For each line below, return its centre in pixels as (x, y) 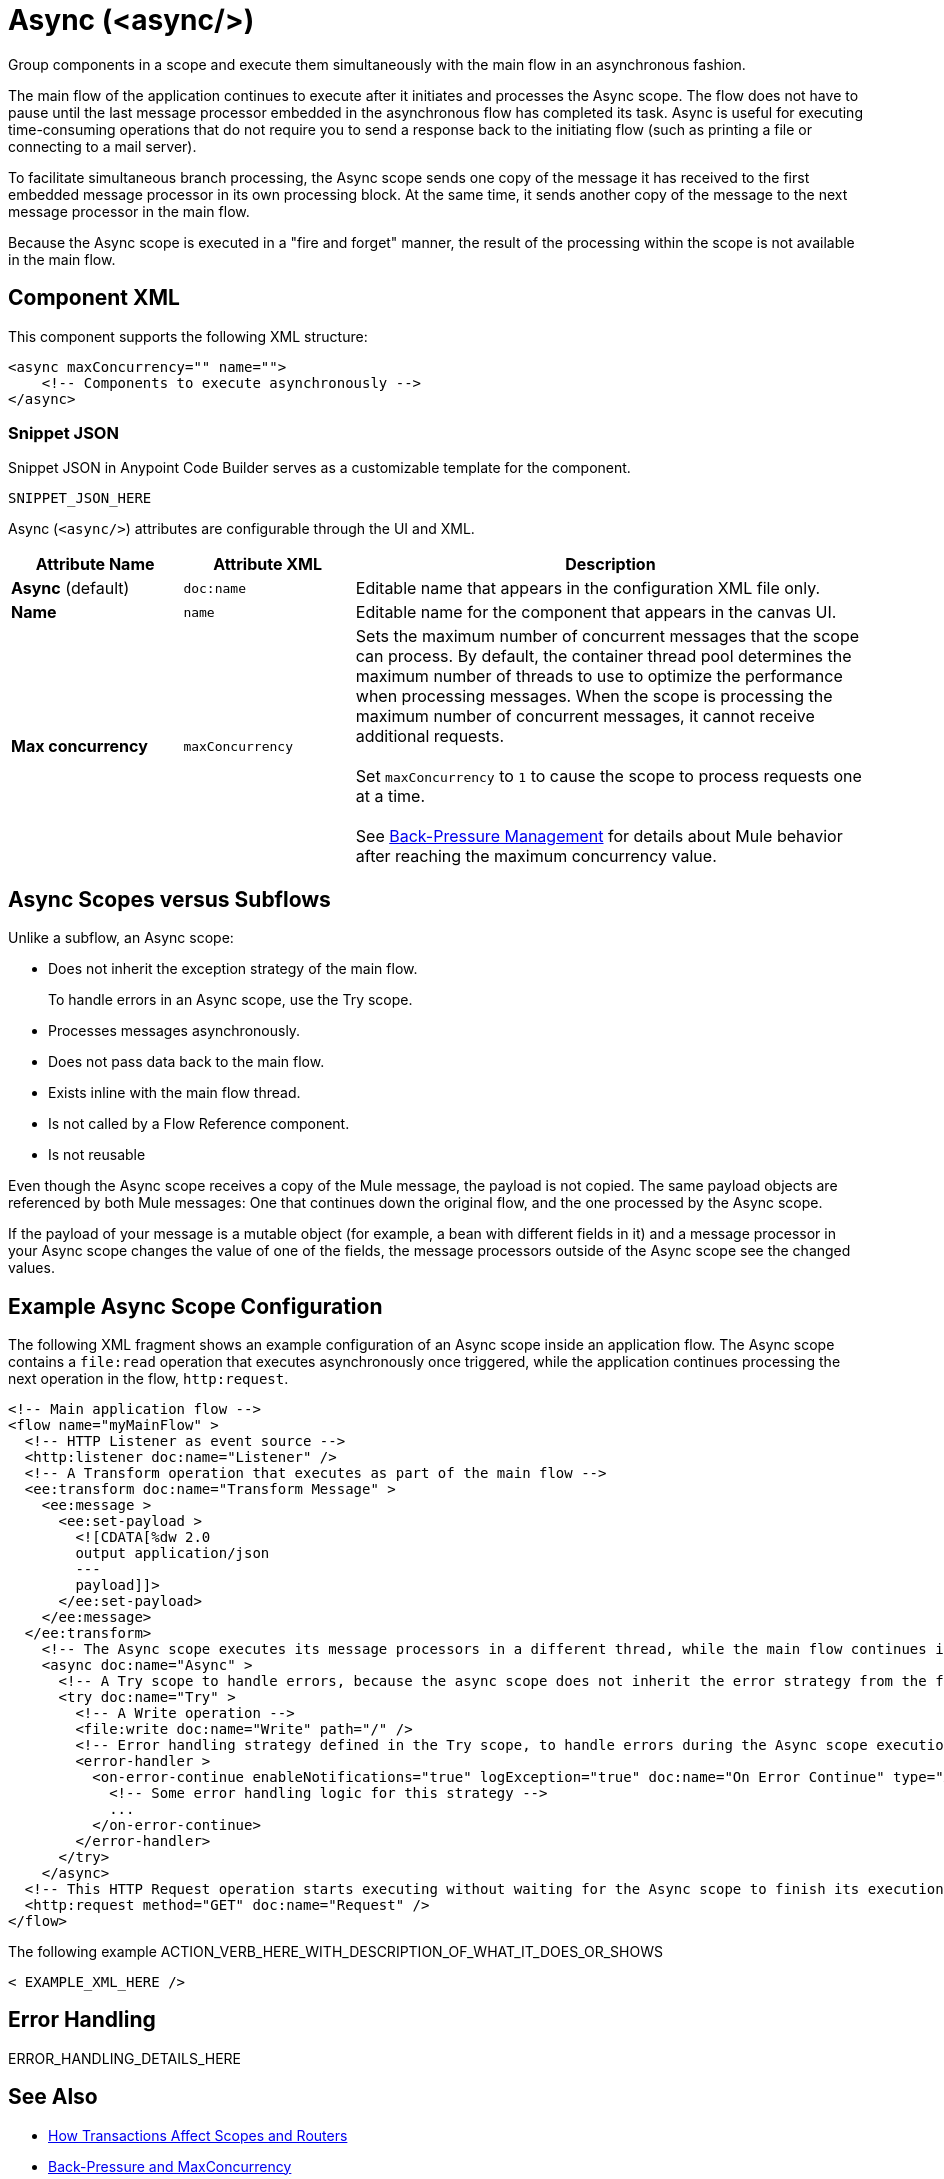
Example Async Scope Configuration (195, 1306)
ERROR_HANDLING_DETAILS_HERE (125, 2058)
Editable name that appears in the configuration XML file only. (588, 588)
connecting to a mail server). (102, 146)
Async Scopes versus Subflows (169, 899)
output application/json (172, 1553)
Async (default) (70, 588)
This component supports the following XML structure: (188, 336)
